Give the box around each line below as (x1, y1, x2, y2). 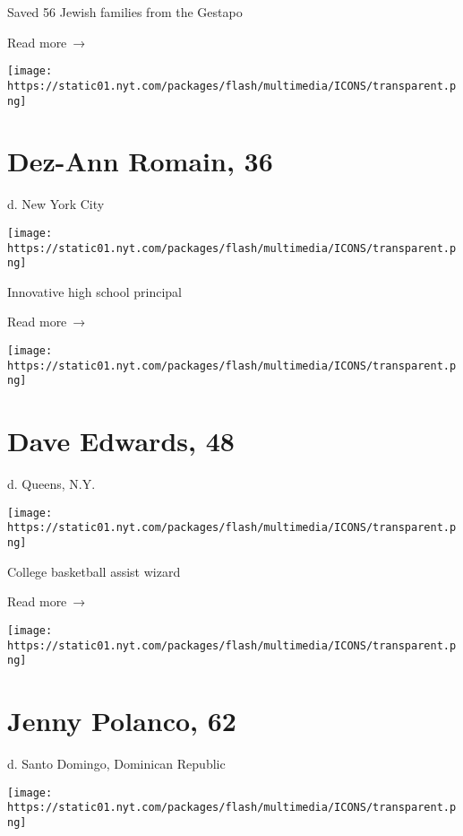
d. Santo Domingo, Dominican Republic (7, 753, 226, 772)
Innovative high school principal (7, 282, 182, 300)
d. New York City (7, 195, 105, 213)
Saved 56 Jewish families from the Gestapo (7, 3, 243, 21)
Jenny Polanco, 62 (7, 702, 236, 739)
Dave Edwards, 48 (7, 422, 235, 459)
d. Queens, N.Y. (7, 475, 96, 493)
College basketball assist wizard (7, 562, 181, 580)
